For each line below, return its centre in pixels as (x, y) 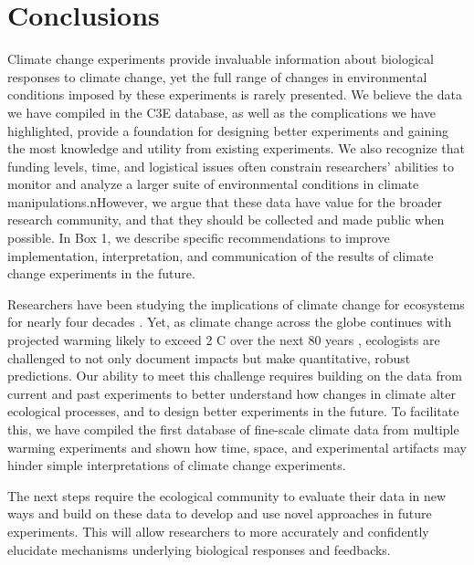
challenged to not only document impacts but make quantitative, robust (209, 357)
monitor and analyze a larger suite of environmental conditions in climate (213, 184)
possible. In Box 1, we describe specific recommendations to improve (199, 238)
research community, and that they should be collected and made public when (226, 220)
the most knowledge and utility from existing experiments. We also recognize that (236, 148)
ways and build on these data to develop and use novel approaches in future (220, 513)
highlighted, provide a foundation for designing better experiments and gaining (228, 130)
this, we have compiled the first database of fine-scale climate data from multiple (233, 429)
